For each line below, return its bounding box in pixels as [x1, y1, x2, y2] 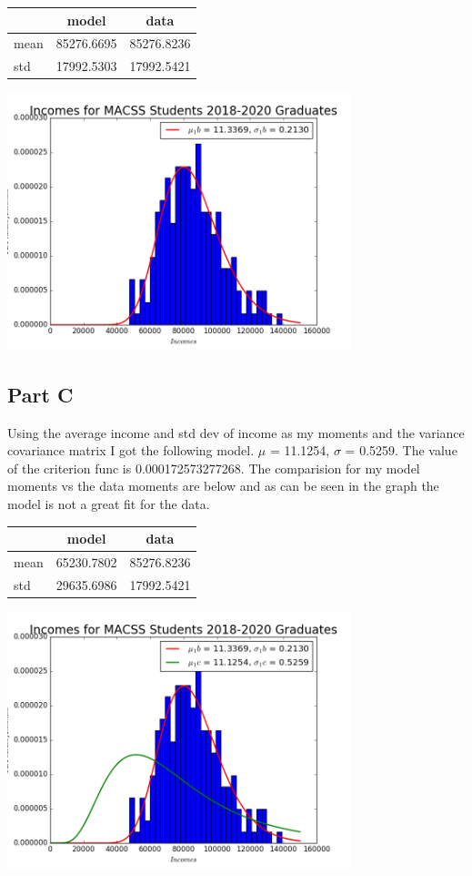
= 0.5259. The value [345, 441, 457, 460]
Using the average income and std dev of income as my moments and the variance [7, 423, 465, 442]
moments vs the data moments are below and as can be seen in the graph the [7, 476, 439, 495]
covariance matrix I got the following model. [7, 441, 255, 460]
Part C [7, 380, 74, 408]
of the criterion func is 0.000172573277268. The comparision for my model [7, 458, 420, 477]
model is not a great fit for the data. [7, 494, 210, 513]
